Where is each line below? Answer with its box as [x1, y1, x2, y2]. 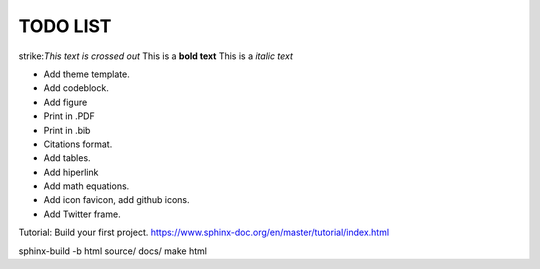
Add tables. [43, 152, 91, 164]
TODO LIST [18, 15, 112, 37]
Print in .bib [43, 124, 91, 136]
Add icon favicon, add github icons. [43, 194, 190, 206]
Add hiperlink [43, 166, 99, 178]
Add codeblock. [43, 82, 109, 94]
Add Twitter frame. [43, 208, 121, 220]
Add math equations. [43, 180, 130, 192]
